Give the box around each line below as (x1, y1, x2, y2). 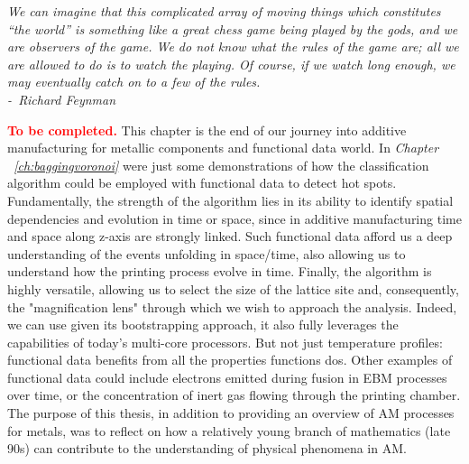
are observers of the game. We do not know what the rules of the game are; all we (7, 37, 459, 56)
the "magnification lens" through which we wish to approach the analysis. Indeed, (7, 297, 457, 316)
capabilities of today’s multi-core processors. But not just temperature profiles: (7, 332, 443, 351)
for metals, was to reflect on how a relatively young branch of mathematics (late (7, 421, 451, 440)
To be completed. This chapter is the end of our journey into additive (7, 120, 407, 139)
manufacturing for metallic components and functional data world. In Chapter (7, 138, 439, 157)
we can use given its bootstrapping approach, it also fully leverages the (7, 315, 399, 334)
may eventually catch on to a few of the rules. (7, 72, 261, 91)
